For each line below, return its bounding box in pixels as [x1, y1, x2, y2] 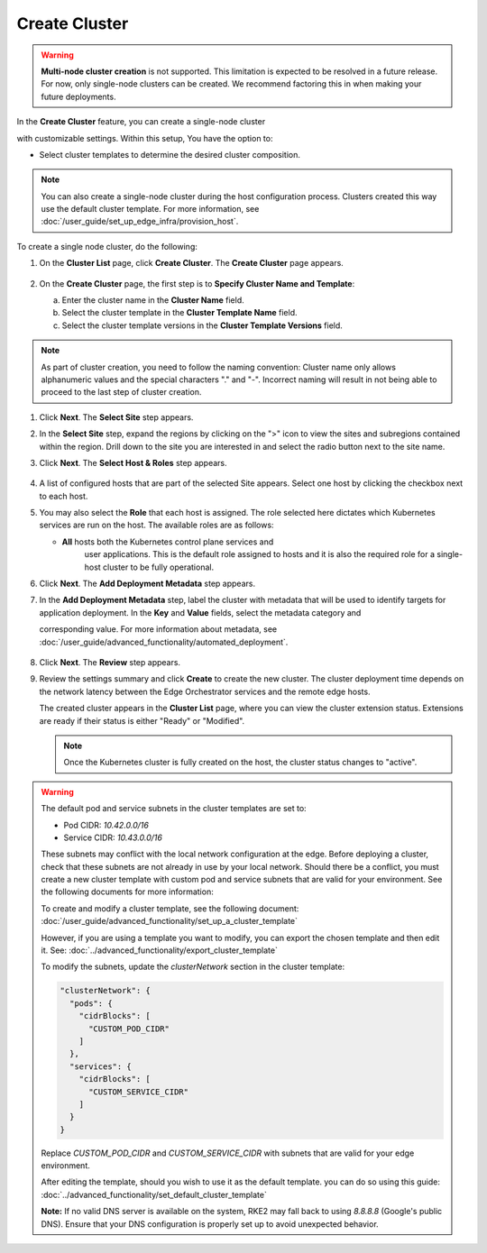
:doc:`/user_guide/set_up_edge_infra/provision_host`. [41, 216, 239, 227]
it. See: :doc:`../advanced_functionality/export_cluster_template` [41, 945, 279, 956]
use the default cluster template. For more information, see [41, 204, 260, 215]
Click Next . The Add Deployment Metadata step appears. [39, 578, 256, 590]
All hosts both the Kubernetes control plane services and [61, 536, 274, 547]
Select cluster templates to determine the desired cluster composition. [39, 149, 301, 160]
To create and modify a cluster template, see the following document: [41, 902, 299, 914]
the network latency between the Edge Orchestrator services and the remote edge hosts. [39, 686, 371, 697]
